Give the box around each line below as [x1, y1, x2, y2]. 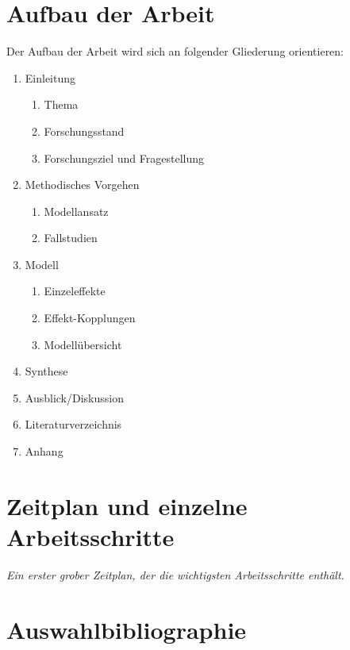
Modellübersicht [44, 336, 122, 352]
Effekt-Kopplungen [44, 310, 136, 326]
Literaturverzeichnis [25, 416, 122, 433]
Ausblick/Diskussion [25, 389, 124, 406]
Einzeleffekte [44, 283, 106, 299]
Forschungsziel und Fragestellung [44, 149, 204, 166]
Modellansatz [44, 202, 109, 219]
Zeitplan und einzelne [6, 489, 248, 521]
